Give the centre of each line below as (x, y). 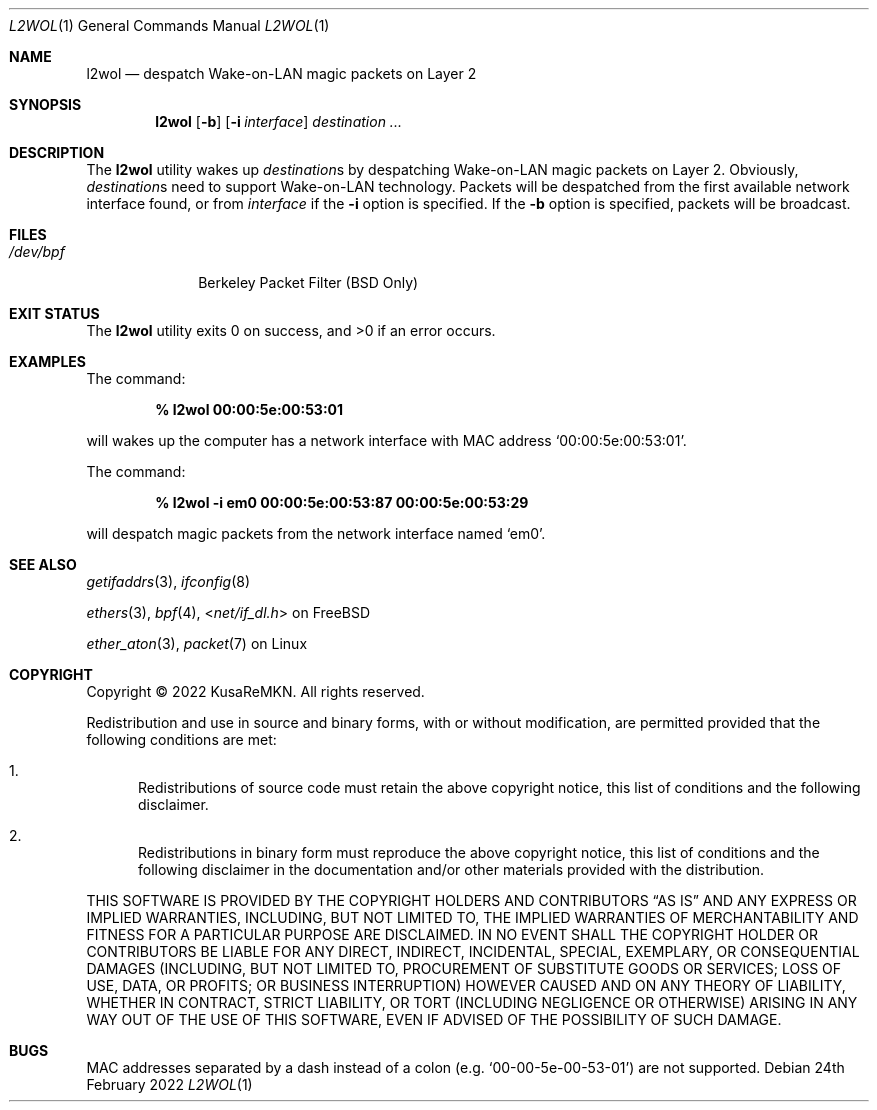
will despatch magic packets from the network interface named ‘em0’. (316, 533)
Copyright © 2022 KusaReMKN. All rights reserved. (255, 691)
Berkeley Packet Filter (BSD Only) (308, 282)
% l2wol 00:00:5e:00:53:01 (249, 409)
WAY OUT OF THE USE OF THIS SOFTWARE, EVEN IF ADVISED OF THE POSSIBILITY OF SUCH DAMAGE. (434, 1019)
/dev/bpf (37, 251)
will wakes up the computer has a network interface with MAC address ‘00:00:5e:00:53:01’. (386, 440)
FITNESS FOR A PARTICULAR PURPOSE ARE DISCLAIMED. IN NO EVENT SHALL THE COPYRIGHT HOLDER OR (452, 934)
